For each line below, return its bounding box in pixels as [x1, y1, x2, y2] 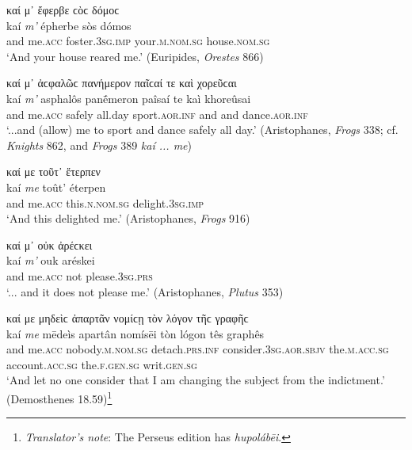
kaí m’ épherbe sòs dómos [6, 17, 132, 33]
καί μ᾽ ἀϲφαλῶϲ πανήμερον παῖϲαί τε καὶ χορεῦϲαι [6, 74, 237, 91]
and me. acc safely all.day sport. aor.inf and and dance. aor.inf [6, 105, 308, 122]
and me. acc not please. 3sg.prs [6, 267, 153, 284]
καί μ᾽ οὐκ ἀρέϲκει [6, 236, 93, 253]
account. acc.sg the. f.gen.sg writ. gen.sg [6, 356, 197, 372]
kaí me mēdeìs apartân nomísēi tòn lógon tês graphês [6, 325, 265, 341]
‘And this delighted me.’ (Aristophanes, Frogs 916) [6, 210, 250, 227]
